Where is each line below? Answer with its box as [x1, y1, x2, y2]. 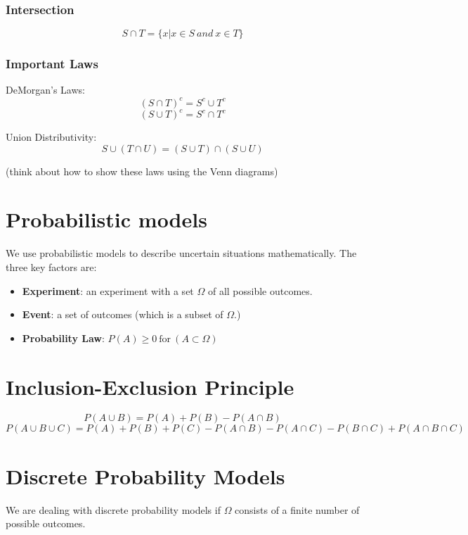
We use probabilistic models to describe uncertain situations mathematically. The [6, 246, 357, 260]
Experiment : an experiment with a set [22, 283, 194, 298]
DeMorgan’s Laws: [6, 82, 85, 97]
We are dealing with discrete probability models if [6, 502, 221, 517]
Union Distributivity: [6, 130, 97, 144]
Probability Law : [22, 330, 105, 345]
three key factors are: [6, 259, 97, 274]
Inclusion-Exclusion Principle [6, 372, 294, 401]
